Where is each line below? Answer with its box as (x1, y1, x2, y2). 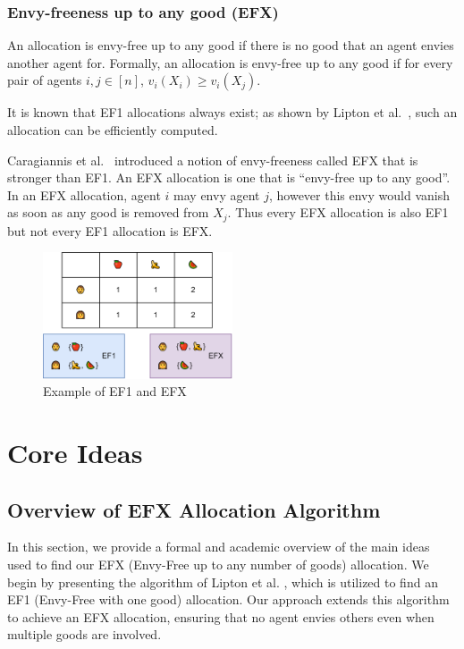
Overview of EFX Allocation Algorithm (7, 495, 381, 523)
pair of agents (7, 71, 82, 89)
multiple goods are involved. (7, 625, 162, 644)
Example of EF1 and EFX (43, 382, 187, 400)
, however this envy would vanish (268, 185, 450, 204)
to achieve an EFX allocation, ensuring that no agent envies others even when (7, 607, 434, 626)
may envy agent (173, 185, 260, 204)
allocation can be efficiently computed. (7, 121, 218, 139)
